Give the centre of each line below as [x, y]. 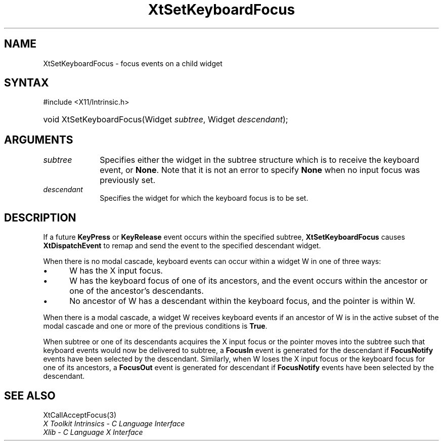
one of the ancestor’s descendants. [137, 291]
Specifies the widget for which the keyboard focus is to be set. [204, 198]
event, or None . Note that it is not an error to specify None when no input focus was [260, 170]
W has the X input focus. [116, 271]
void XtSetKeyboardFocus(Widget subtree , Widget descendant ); [166, 120]
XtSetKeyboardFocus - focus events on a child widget [133, 63]
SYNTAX [27, 83]
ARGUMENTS [39, 140]
